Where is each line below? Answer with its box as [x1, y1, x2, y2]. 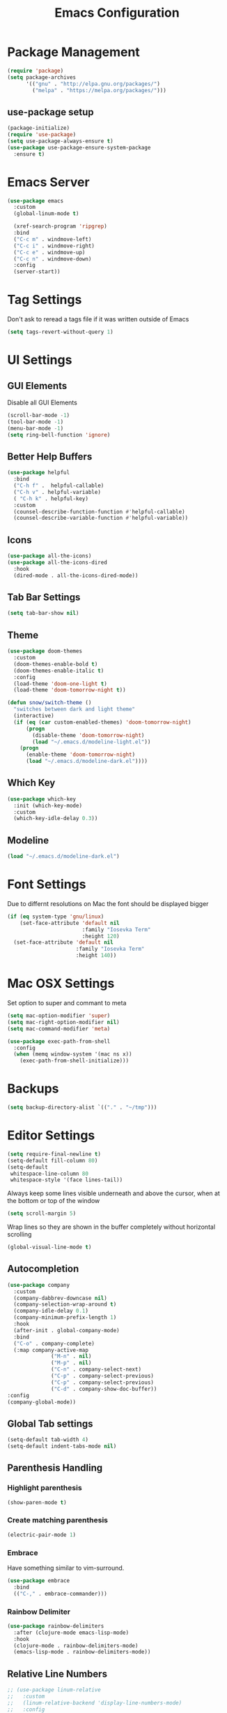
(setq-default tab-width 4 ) [7, 1436, 89, 1443]
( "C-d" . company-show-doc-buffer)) [51, 1385, 157, 1392]
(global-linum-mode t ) [13, 210, 79, 217]
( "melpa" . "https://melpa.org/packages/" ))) [32, 87, 167, 94]
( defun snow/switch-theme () [7, 699, 92, 706]
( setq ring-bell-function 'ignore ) [7, 431, 111, 438]
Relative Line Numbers [7, 1668, 108, 1679]
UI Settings [7, 352, 72, 368]
